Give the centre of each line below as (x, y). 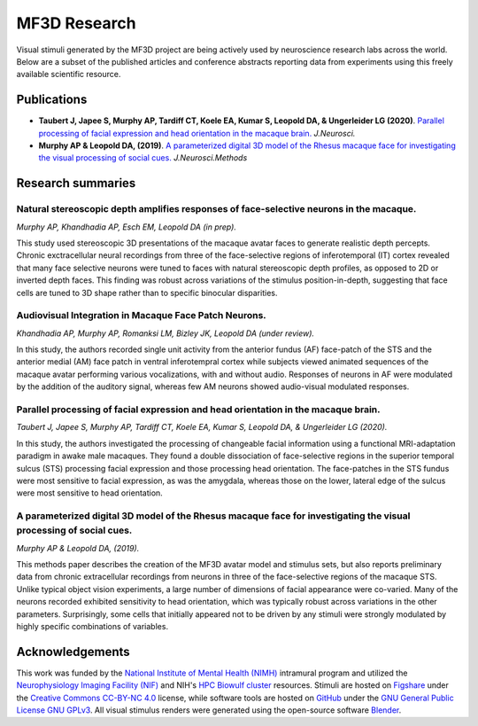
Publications (52, 100)
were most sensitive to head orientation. (89, 493)
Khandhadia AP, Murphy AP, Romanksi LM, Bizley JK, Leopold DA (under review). (165, 333)
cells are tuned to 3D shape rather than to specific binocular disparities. (147, 293)
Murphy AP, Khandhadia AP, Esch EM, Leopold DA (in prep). (126, 227)
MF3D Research (76, 23)
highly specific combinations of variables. (92, 626)
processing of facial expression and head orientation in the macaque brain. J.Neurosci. (197, 133)
